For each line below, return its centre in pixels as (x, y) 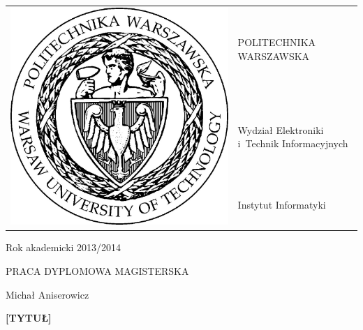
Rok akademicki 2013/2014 (64, 247)
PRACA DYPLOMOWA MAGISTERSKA (97, 271)
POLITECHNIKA (277, 42)
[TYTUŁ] (29, 318)
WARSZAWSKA (274, 56)
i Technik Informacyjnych (293, 143)
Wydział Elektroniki (281, 129)
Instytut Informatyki (282, 205)
